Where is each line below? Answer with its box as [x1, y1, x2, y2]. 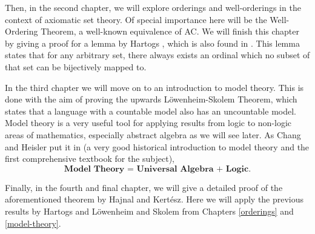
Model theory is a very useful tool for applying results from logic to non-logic [5, 116, 292, 129]
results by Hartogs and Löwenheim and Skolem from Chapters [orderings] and [5, 204, 294, 217]
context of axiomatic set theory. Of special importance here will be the [5, 13, 267, 25]
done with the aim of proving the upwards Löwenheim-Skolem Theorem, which [5, 93, 297, 105]
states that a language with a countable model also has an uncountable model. [5, 104, 296, 117]
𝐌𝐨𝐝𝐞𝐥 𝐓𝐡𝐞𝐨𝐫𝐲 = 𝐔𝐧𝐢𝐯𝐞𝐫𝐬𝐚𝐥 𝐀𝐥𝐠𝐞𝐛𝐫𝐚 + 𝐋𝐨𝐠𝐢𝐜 [64, 164, 249, 173]
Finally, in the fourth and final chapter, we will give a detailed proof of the [5, 181, 283, 193]
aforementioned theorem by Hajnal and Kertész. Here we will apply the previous [5, 193, 304, 206]
